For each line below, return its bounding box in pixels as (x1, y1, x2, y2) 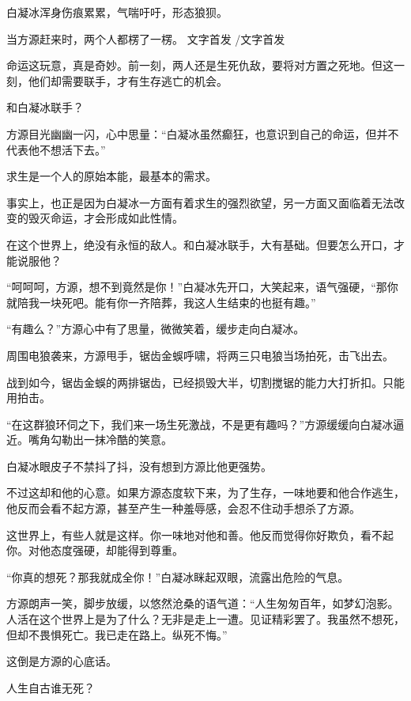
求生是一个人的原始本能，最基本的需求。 (6, 168, 217, 184)
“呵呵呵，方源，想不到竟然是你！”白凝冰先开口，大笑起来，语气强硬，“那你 (6, 279, 398, 295)
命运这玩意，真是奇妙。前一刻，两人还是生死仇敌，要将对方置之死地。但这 (6, 57, 394, 74)
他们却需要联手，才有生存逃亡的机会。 (28, 72, 228, 89)
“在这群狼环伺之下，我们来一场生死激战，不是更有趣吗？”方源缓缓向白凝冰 (6, 415, 394, 432)
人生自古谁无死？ (6, 679, 95, 695)
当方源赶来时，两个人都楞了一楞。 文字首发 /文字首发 (6, 30, 285, 47)
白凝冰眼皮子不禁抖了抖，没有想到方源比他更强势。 (6, 457, 272, 474)
